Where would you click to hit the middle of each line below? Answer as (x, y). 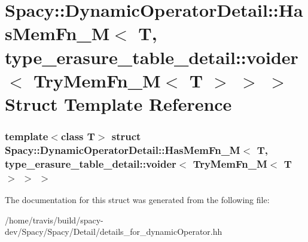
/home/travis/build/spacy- (54, 220)
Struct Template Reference (118, 103)
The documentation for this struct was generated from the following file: (137, 200)
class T (78, 136)
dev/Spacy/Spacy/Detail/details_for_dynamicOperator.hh (114, 232)
